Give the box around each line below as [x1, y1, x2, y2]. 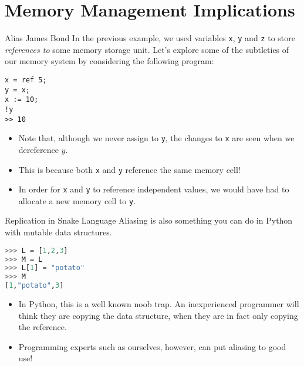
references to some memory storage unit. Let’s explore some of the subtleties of [5, 43, 289, 55]
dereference [18, 143, 59, 155]
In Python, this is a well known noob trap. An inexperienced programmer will [18, 298, 299, 310]
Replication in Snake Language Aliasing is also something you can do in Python [5, 214, 293, 227]
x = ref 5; [5, 75, 47, 84]
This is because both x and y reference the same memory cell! [18, 163, 241, 175]
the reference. [18, 321, 67, 333]
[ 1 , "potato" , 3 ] [5, 281, 64, 290]
